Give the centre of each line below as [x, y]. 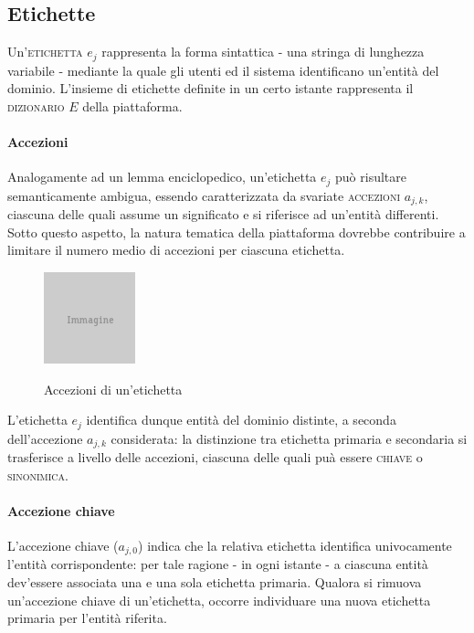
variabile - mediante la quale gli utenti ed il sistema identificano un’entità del [223, 70]
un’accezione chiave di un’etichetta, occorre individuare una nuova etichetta [219, 600]
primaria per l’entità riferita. [87, 618]
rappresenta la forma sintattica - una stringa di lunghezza [263, 52]
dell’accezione [45, 438]
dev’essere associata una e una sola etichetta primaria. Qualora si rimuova [215, 582]
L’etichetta [37, 420]
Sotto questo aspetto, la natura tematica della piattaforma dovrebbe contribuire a [237, 232]
